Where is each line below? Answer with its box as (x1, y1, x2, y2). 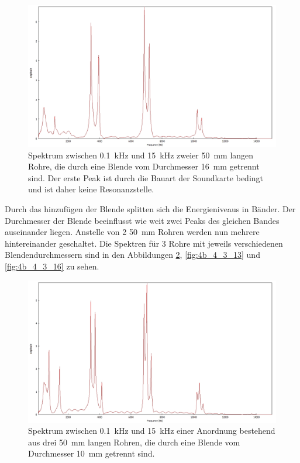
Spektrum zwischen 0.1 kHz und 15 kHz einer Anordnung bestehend (28, 424, 275, 437)
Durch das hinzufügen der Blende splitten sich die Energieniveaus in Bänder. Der (5, 203, 296, 215)
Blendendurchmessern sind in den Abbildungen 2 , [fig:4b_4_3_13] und (5, 248, 260, 261)
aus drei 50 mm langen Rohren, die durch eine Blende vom (28, 436, 240, 448)
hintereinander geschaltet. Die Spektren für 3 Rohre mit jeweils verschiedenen (5, 237, 283, 249)
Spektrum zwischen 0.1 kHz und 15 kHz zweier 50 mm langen (28, 148, 254, 161)
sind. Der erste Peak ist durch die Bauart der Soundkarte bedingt (28, 171, 264, 184)
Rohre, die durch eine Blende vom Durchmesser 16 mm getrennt (28, 160, 260, 172)
